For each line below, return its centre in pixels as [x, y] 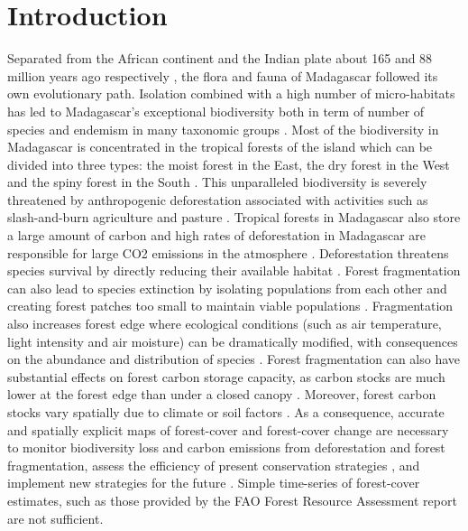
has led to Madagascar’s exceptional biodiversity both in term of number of [216, 111]
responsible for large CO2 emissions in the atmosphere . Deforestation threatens [228, 252]
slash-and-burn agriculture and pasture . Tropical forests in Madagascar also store [234, 217]
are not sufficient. [55, 518]
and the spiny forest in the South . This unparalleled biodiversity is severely [217, 182]
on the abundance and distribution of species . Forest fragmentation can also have [234, 359]
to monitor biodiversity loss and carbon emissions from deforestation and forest [226, 447]
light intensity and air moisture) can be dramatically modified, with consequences [233, 341]
